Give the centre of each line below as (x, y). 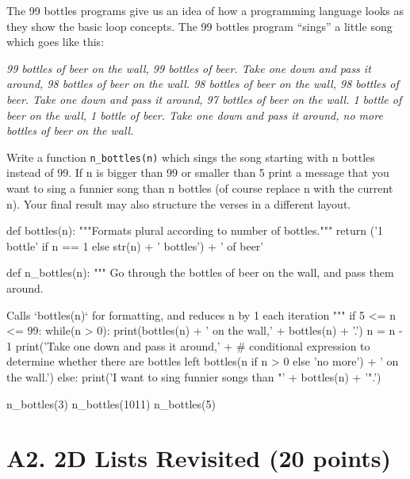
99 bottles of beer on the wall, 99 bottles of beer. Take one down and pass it (189, 68)
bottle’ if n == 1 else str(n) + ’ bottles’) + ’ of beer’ (135, 245)
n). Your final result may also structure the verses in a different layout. (179, 203)
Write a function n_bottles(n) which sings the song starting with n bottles (191, 157)
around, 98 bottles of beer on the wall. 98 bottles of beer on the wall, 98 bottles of (203, 84)
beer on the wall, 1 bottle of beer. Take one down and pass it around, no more (195, 115)
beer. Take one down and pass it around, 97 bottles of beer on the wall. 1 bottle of (204, 99)
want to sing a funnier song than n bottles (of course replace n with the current (200, 188)
